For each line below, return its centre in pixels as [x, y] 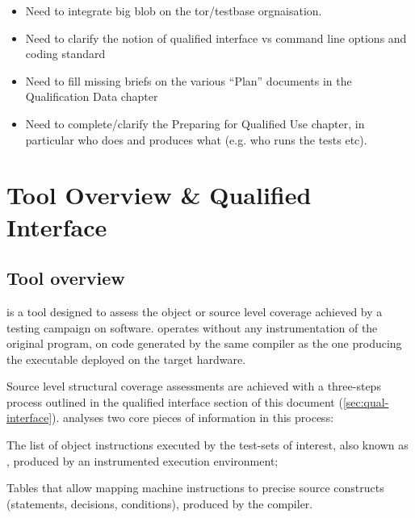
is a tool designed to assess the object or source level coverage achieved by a [195, 311]
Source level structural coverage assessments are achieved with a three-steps [194, 386]
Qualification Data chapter [92, 96]
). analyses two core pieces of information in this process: [193, 418]
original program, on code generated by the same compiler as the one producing [204, 343]
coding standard [65, 54]
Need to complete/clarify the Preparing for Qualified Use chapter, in [195, 123]
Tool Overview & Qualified [159, 195]
